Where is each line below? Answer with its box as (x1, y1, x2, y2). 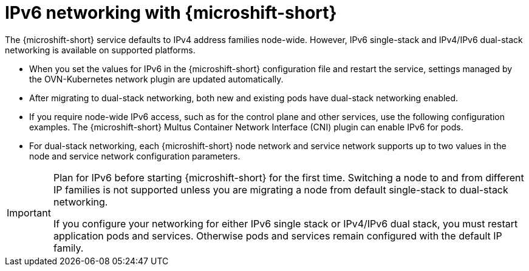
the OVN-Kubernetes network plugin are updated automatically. (29, 73, 284, 84)
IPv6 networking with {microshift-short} (5, 2, 337, 23)
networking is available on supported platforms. (5, 44, 196, 55)
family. (53, 241, 84, 254)
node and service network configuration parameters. (29, 150, 241, 161)
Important (7, 206, 51, 219)
